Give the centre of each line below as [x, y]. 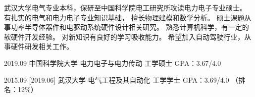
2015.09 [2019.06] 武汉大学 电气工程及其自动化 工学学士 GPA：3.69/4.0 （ [121, 79]
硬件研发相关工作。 [42, 46]
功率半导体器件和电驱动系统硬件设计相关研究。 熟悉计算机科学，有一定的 [130, 27]
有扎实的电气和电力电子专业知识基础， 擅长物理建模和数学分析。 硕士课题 [124, 17]
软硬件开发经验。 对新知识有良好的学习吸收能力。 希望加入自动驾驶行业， [124, 36]
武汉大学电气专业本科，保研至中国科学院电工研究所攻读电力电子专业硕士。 [125, 7]
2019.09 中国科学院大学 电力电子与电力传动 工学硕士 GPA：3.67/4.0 [113, 63]
